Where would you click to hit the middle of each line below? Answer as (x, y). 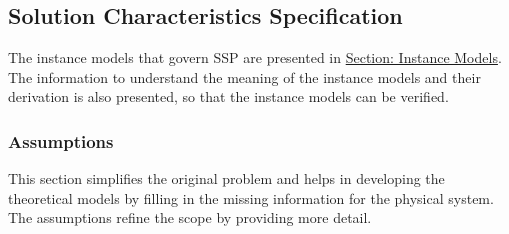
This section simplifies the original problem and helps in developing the (226, 178)
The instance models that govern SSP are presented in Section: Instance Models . (255, 57)
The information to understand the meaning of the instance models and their (244, 76)
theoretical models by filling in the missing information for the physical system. (251, 197)
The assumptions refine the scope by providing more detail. (190, 217)
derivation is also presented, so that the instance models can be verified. (228, 96)
